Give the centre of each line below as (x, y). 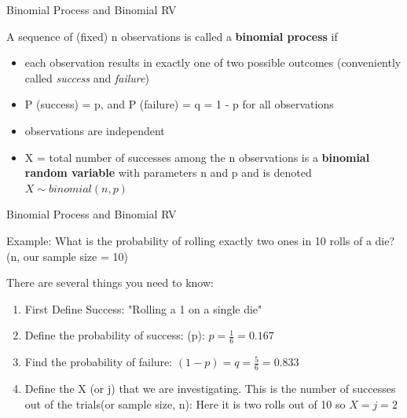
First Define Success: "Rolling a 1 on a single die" (143, 308)
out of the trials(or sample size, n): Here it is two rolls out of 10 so (185, 403)
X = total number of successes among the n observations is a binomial (197, 157)
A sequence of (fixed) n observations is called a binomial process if (172, 36)
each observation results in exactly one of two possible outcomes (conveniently (213, 62)
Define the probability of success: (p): (115, 335)
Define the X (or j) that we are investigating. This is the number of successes (210, 388)
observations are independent (95, 130)
